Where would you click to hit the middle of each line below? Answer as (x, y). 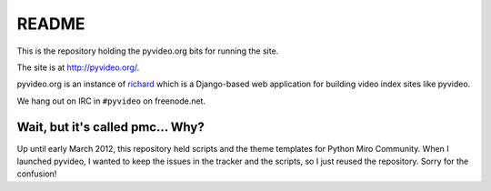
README (51, 24)
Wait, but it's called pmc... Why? (110, 127)
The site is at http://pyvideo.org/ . (78, 67)
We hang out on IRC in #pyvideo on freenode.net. (111, 101)
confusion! (37, 174)
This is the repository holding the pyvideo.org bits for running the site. (148, 51)
